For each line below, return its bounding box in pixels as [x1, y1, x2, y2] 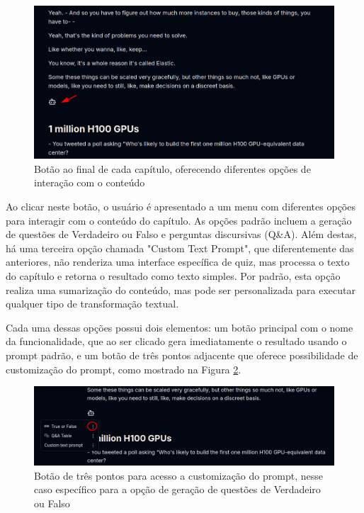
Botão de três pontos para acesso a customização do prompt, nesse [34, 468, 323, 483]
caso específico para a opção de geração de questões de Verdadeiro [34, 482, 321, 497]
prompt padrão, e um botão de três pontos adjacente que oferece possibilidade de [6, 347, 358, 362]
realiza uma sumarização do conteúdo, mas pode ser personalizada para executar [6, 282, 356, 297]
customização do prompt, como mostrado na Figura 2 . [6, 361, 241, 376]
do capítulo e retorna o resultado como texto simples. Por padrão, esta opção [6, 268, 341, 283]
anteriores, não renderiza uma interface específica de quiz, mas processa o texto [6, 254, 350, 269]
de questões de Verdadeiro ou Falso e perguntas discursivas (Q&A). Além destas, [6, 227, 357, 242]
